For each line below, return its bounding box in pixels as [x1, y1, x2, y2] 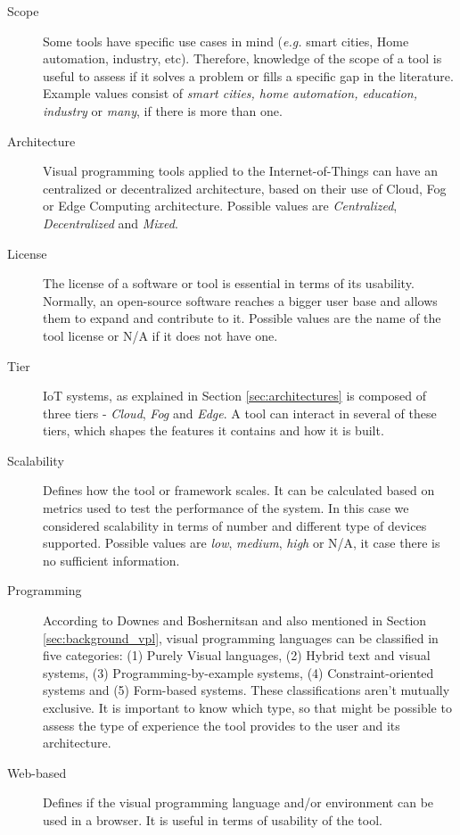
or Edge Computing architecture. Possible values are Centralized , [43, 196, 398, 215]
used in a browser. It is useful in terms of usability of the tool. [43, 810, 382, 829]
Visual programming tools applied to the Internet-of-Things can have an [43, 161, 438, 180]
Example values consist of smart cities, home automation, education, [43, 84, 417, 103]
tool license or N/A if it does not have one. [43, 326, 278, 344]
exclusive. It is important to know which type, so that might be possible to [43, 699, 452, 716]
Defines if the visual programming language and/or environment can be [43, 793, 434, 812]
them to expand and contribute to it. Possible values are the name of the [43, 309, 441, 327]
